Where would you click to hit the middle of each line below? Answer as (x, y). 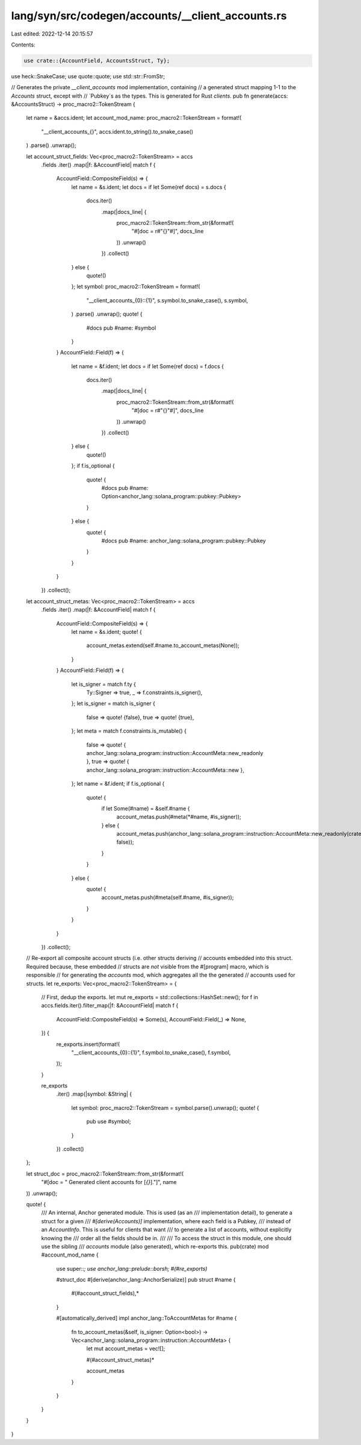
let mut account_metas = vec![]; (126, 1349)
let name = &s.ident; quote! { (107, 632)
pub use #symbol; (109, 1121)
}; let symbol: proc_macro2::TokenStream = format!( (136, 287)
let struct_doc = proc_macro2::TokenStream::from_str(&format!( (105, 1174)
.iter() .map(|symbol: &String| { (94, 1094)
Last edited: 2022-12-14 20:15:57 (52, 34)
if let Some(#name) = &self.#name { (146, 808)
